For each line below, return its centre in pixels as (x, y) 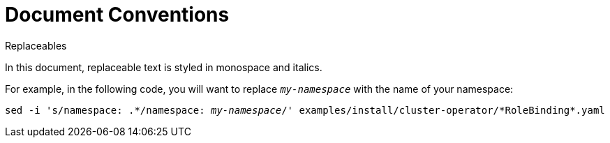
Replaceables (36, 45)
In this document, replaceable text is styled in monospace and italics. (164, 67)
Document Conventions (117, 15)
